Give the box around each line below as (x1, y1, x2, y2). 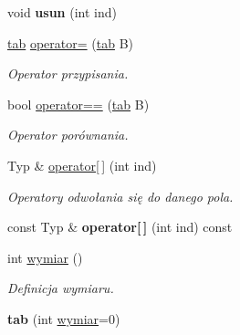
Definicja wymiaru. (7, 278, 114, 298)
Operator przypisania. (7, 64, 129, 83)
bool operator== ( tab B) (7, 94, 150, 113)
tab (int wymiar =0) (7, 309, 120, 328)
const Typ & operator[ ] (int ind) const (7, 217, 233, 236)
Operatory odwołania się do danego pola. (7, 186, 234, 205)
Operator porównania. (7, 125, 129, 144)
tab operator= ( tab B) (7, 33, 133, 52)
